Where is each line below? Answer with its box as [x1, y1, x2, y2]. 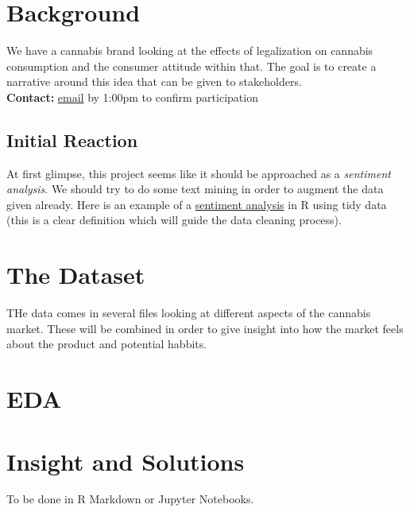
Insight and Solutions [6, 444, 245, 477]
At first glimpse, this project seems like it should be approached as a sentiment [6, 165, 391, 181]
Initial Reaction [6, 127, 138, 152]
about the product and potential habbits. [6, 336, 207, 352]
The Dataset [6, 258, 145, 291]
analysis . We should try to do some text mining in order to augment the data [6, 180, 384, 197]
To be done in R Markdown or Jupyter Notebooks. [6, 491, 254, 507]
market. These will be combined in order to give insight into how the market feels [6, 320, 404, 336]
